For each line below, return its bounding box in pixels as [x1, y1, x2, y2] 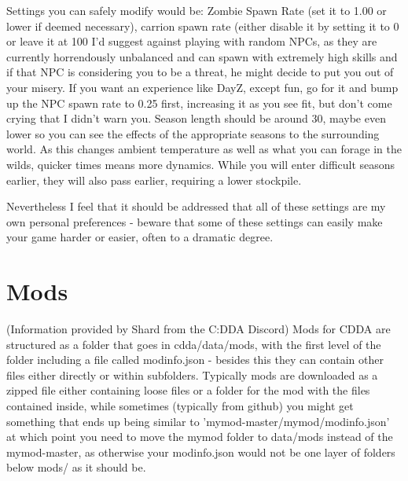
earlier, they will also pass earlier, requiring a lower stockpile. [6, 171, 302, 188]
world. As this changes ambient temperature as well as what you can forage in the [6, 141, 402, 157]
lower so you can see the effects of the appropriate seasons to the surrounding [6, 125, 380, 141]
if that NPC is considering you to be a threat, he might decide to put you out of [6, 64, 394, 80]
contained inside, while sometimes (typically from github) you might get [6, 398, 354, 413]
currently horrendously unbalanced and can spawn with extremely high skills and [6, 48, 398, 64]
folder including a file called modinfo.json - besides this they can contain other [6, 351, 384, 368]
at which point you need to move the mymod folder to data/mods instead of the [6, 428, 393, 445]
